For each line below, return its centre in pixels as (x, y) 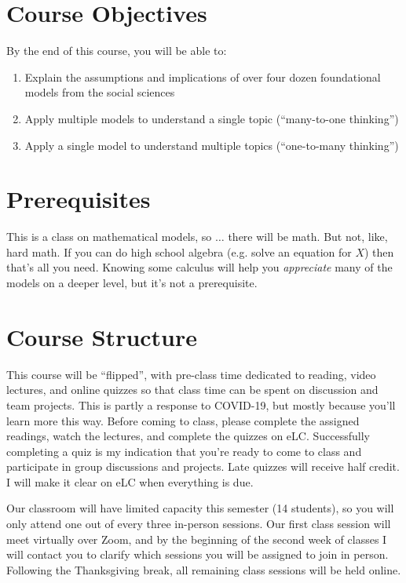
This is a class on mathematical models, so (109, 237)
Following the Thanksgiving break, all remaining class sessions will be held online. (204, 569)
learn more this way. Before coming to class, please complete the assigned (183, 420)
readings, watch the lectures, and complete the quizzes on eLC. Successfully (188, 436)
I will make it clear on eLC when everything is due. (130, 481)
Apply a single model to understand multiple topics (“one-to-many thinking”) (212, 145)
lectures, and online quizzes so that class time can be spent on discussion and (192, 390)
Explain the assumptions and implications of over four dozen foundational (203, 77)
